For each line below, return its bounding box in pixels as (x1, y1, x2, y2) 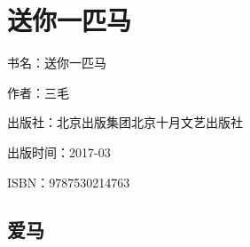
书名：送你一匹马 (7, 53, 106, 72)
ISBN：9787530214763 (7, 172, 130, 191)
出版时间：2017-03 (7, 142, 111, 161)
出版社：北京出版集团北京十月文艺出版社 (7, 113, 243, 131)
